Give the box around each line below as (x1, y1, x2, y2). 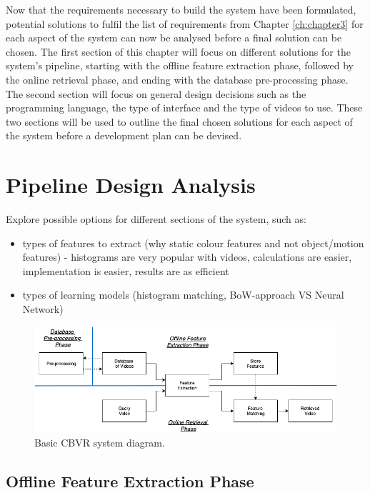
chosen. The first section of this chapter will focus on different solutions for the (6, 44, 351, 59)
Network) (22, 302, 64, 317)
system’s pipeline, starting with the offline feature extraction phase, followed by (6, 58, 354, 73)
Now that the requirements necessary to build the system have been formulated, (6, 2, 356, 16)
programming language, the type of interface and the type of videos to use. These (6, 100, 363, 115)
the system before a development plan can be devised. (6, 128, 242, 143)
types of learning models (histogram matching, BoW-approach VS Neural (22, 287, 344, 302)
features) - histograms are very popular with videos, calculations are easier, (22, 249, 352, 264)
